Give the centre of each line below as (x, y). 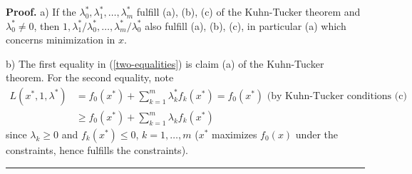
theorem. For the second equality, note (90, 77)
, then (47, 25)
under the (316, 134)
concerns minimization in (61, 40)
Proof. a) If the (41, 11)
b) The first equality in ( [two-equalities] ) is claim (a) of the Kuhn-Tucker (165, 63)
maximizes (234, 134)
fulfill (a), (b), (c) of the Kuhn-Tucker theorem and (248, 11)
